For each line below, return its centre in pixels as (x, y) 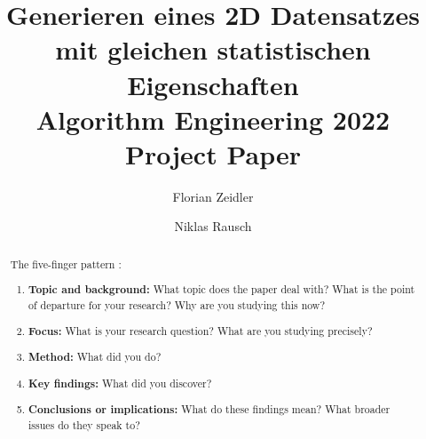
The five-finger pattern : (66, 263)
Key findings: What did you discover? (120, 383)
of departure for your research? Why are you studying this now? (177, 305)
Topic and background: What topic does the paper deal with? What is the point (222, 290)
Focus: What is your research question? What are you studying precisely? (201, 331)
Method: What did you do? (95, 357)
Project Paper (213, 153)
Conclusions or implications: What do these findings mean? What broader (209, 410)
